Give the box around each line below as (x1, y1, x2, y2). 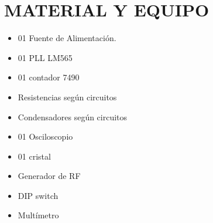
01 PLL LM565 (18, 51, 73, 63)
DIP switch (18, 189, 59, 201)
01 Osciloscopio (18, 130, 73, 143)
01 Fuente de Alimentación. (18, 32, 116, 44)
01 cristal (18, 150, 51, 162)
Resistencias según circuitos (18, 90, 117, 103)
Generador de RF (18, 170, 81, 182)
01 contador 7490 (18, 71, 80, 83)
